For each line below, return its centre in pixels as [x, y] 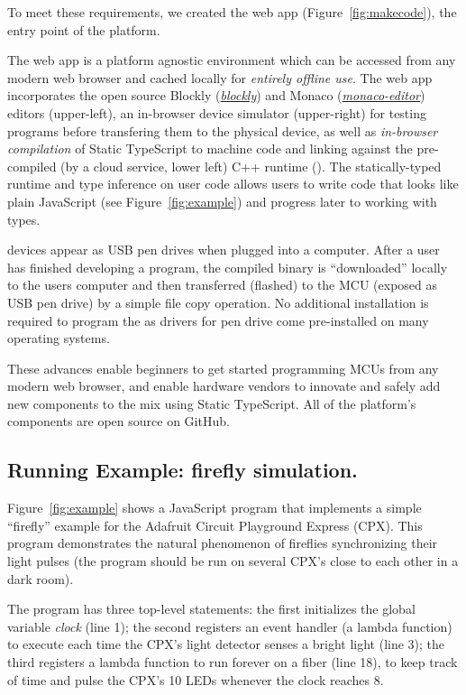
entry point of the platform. [84, 29]
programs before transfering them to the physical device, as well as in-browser [223, 130]
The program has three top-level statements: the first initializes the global [211, 609]
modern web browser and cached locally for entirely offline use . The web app [220, 77]
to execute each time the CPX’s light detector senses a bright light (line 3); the [226, 644]
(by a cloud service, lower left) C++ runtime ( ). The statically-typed [251, 166]
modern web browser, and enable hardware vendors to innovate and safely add [224, 386]
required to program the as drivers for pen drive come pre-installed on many [218, 320]
